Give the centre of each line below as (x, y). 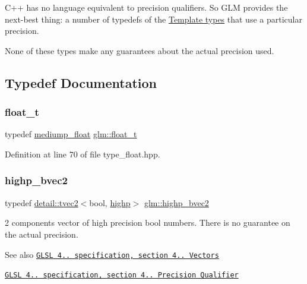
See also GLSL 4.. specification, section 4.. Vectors (112, 254)
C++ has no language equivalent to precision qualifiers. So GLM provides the (146, 7)
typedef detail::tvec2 (42, 202)
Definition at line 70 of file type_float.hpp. (83, 154)
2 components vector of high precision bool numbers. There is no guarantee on (148, 223)
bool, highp (110, 202)
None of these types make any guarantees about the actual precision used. (140, 50)
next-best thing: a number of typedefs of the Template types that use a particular (153, 19)
